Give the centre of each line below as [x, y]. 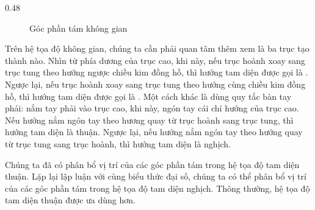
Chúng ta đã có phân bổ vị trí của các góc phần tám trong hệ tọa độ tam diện [152, 164]
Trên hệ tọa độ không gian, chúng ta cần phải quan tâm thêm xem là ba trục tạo [157, 48]
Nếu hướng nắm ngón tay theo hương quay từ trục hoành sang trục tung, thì [149, 120]
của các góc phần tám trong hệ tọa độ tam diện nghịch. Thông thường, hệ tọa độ [157, 188]
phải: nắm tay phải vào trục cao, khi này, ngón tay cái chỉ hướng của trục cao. [152, 108]
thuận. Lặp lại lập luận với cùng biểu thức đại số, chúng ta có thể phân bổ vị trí [156, 176]
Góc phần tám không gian [78, 28]
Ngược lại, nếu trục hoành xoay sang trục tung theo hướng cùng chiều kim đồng [155, 84]
